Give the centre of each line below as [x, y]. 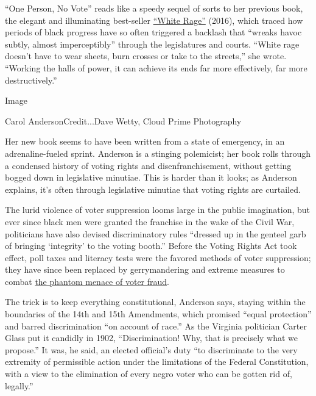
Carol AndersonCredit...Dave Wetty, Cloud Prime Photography [123, 121]
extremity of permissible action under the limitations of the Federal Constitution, [157, 362]
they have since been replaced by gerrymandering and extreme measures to [145, 269]
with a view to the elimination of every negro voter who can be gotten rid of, [149, 374]
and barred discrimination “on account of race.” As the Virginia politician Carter [156, 326]
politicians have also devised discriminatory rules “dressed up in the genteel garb [156, 233]
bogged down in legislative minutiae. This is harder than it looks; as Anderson [151, 177]
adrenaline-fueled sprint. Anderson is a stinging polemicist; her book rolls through [158, 153]
